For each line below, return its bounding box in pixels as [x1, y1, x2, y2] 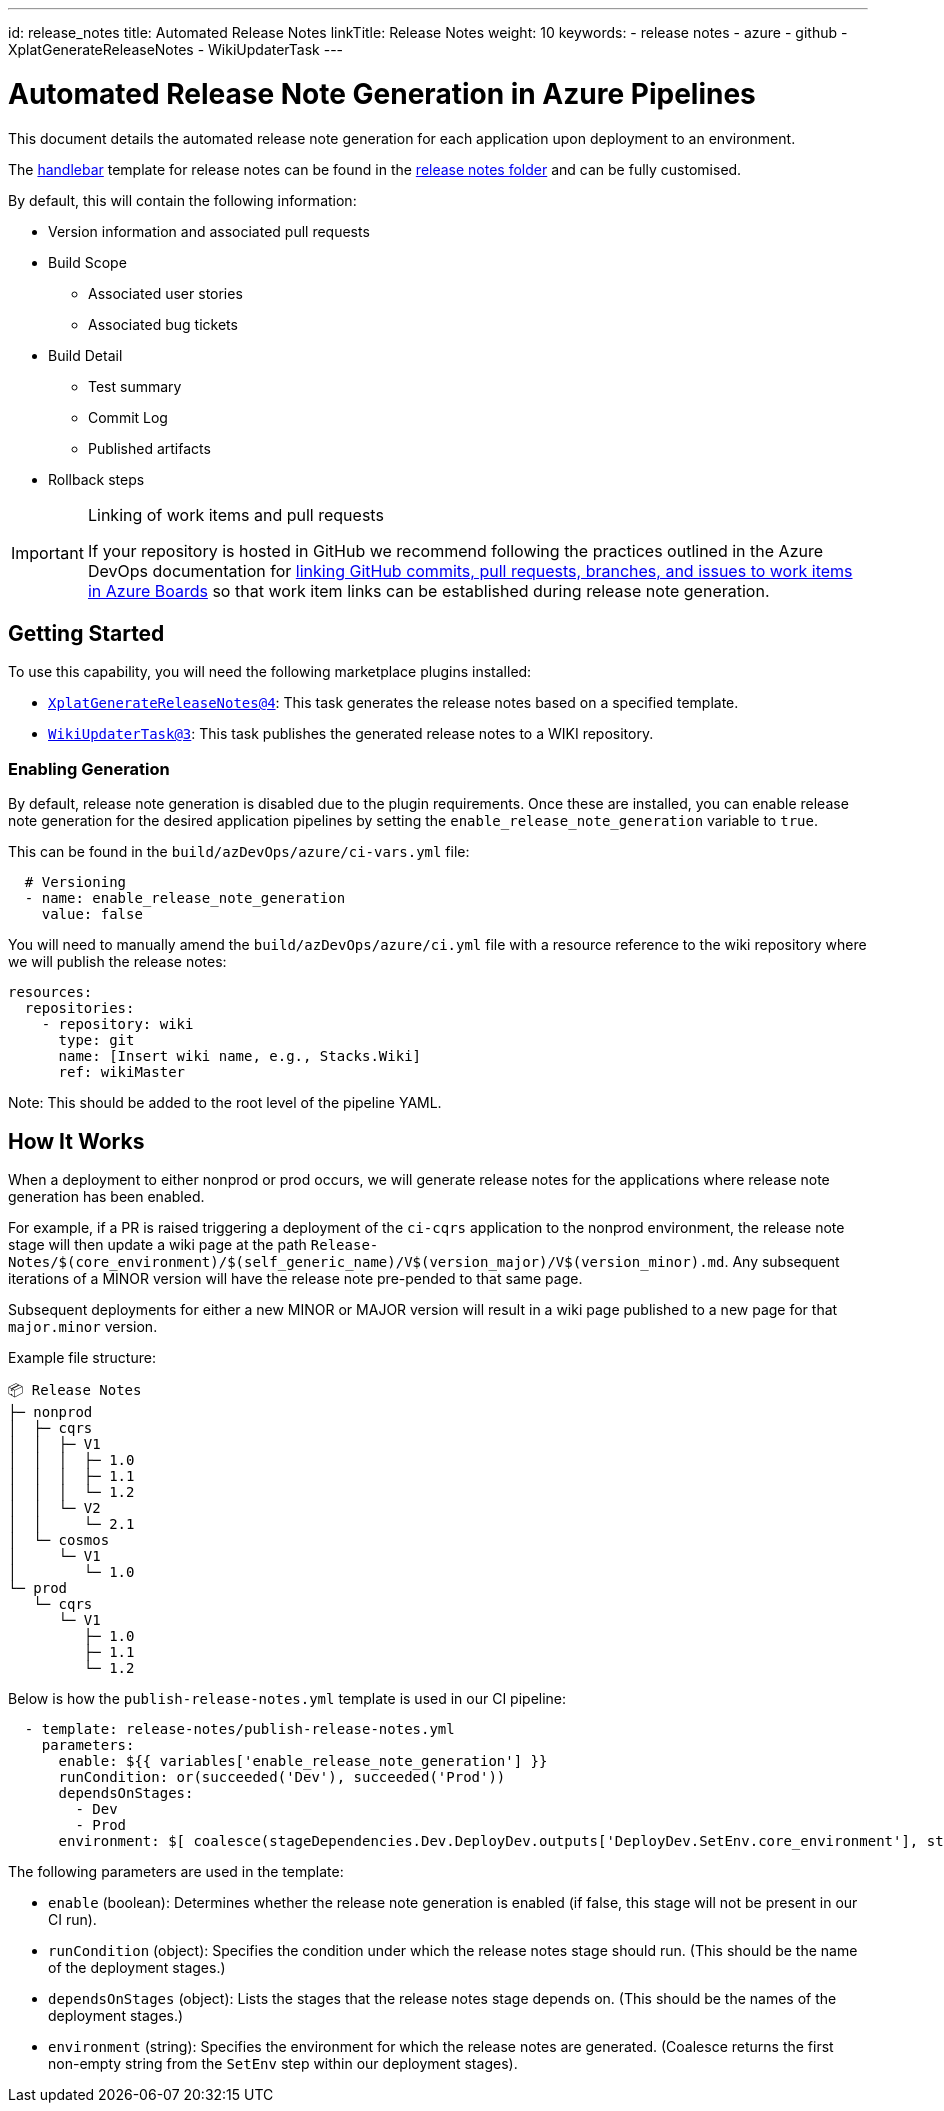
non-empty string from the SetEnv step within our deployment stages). [48, 2054, 518, 2072]
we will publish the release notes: [8, 953, 227, 971]
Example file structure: [8, 1348, 156, 1366]
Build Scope [48, 253, 127, 271]
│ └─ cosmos [8, 1531, 110, 1548]
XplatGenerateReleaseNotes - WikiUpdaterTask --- [8, 41, 344, 58]
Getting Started [8, 620, 165, 646]
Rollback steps [48, 470, 145, 488]
